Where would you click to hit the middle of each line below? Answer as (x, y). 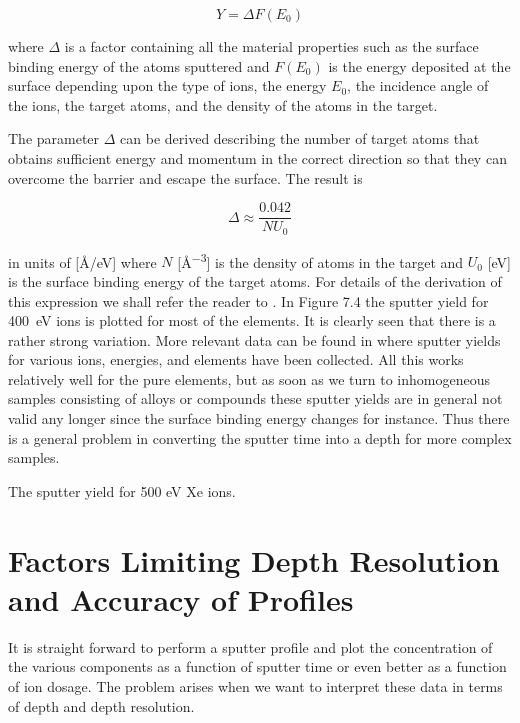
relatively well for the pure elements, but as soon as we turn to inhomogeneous (249, 378)
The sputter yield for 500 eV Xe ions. (122, 490)
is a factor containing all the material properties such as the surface (271, 46)
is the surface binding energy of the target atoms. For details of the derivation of (255, 280)
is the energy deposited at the (419, 65)
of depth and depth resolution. (101, 705)
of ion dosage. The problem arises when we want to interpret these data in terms (255, 685)
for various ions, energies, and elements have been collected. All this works (236, 359)
